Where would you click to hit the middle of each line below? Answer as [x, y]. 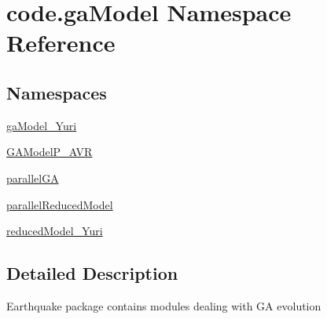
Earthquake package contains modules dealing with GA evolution [164, 305]
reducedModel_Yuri [55, 231]
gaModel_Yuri [42, 125]
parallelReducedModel [60, 204]
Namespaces [57, 92]
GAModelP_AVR [50, 152]
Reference [61, 43]
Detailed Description [92, 273]
